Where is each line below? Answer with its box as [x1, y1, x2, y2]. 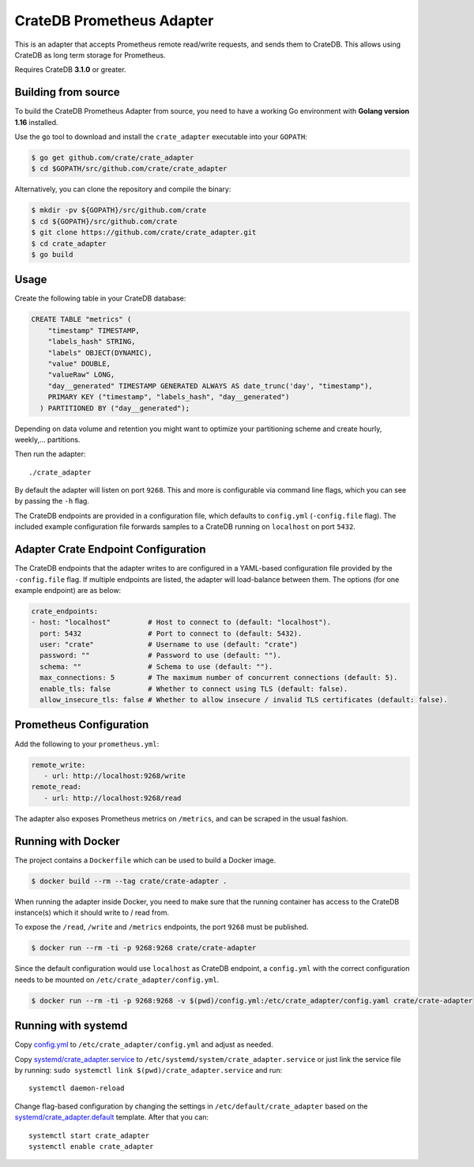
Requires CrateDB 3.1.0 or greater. [14, 65, 126, 74]
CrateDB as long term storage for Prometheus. [14, 50, 166, 59]
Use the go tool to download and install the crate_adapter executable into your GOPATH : [14, 132, 307, 142]
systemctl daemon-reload [28, 1084, 125, 1093]
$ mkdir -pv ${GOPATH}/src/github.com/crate [31, 206, 207, 215]
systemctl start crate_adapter [28, 1131, 150, 1140]
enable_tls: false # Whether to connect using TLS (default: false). [39, 684, 348, 693]
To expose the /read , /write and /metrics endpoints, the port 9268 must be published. [14, 922, 309, 932]
